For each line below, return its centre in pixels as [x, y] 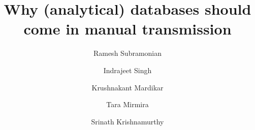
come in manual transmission [127, 29]
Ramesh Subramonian [127, 53]
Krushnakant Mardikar [127, 87]
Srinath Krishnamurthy [127, 121]
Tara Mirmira [127, 104]
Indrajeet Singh [127, 70]
